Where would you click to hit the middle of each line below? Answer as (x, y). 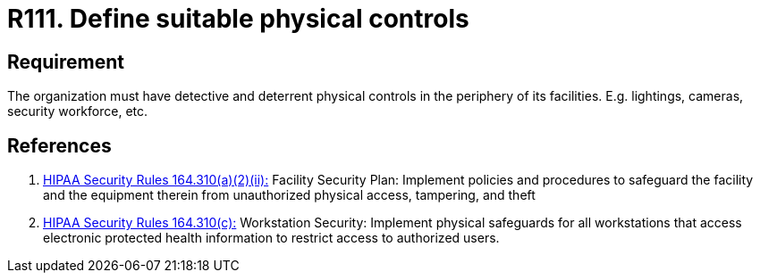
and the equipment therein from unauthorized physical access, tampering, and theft (289, 195)
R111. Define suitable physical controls (238, 19)
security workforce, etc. (78, 111)
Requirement (66, 62)
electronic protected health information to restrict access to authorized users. (271, 238)
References (59, 145)
